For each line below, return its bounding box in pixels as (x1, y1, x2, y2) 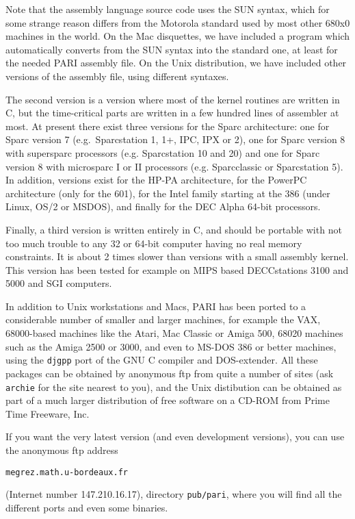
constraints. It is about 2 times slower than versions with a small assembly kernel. (5, 249, 349, 264)
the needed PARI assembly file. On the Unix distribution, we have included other (5, 55, 347, 70)
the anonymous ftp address (5, 442, 118, 457)
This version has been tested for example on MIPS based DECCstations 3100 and (5, 262, 349, 277)
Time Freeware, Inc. (5, 406, 90, 420)
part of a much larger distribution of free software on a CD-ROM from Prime (5, 393, 330, 407)
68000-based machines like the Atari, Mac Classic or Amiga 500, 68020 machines (5, 326, 343, 340)
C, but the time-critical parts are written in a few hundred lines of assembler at (5, 105, 339, 120)
